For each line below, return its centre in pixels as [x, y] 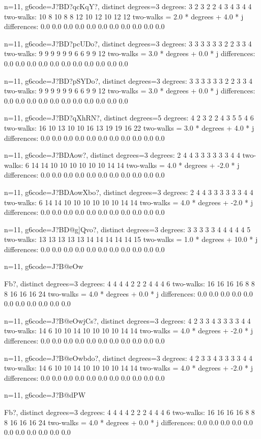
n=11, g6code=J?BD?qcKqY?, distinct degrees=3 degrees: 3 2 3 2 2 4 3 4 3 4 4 [128, 6]
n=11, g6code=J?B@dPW [45, 395]
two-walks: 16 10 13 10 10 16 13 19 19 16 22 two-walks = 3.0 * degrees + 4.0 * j [129, 127]
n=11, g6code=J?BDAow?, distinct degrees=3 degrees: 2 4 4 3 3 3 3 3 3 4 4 [122, 155]
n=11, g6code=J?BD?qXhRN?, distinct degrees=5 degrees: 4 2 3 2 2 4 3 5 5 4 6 [129, 118]
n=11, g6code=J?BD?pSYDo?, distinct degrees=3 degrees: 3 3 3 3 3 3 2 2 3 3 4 [128, 80]
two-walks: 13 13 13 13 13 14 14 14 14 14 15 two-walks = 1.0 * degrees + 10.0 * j [131, 239]
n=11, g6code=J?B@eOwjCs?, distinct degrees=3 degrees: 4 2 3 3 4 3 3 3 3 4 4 [127, 320]
